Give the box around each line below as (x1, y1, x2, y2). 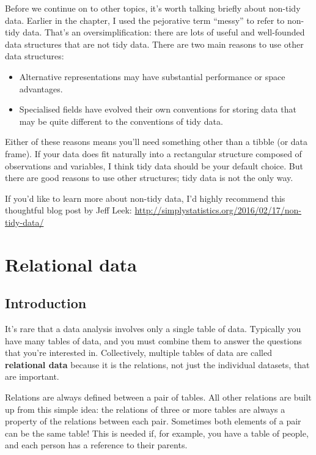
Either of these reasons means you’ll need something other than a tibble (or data (5, 135, 308, 148)
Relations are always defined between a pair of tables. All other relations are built (5, 391, 312, 404)
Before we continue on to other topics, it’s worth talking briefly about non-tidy (5, 2, 301, 14)
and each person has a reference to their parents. (5, 438, 188, 451)
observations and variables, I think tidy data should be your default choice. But (5, 159, 303, 172)
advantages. (19, 82, 63, 95)
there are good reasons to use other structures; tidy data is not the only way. (5, 171, 293, 184)
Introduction (5, 294, 87, 313)
